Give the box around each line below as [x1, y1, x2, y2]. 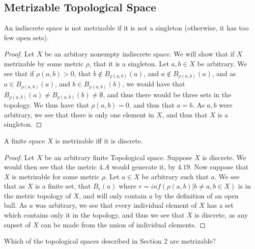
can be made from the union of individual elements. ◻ [41, 219, 206, 229]
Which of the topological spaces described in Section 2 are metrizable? [4, 236, 216, 246]
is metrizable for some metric [12, 171, 100, 181]
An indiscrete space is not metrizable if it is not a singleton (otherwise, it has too [4, 23, 249, 33]
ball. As [4, 200, 28, 210]
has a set [207, 200, 234, 210]
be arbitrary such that [142, 171, 209, 181]
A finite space [4, 135, 45, 145]
